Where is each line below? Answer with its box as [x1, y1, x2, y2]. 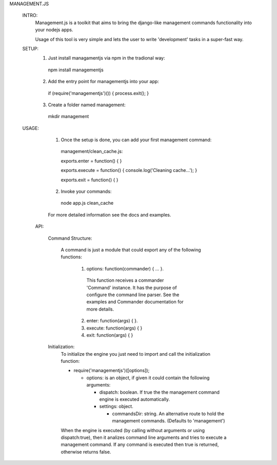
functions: [61, 254, 82, 260]
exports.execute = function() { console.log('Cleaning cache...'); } [61, 167, 197, 173]
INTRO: [22, 12, 38, 18]
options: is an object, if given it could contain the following [86, 375, 210, 381]
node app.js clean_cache [61, 200, 114, 206]
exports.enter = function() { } [61, 158, 122, 164]
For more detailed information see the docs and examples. [48, 211, 171, 218]
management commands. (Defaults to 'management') [112, 418, 225, 424]
